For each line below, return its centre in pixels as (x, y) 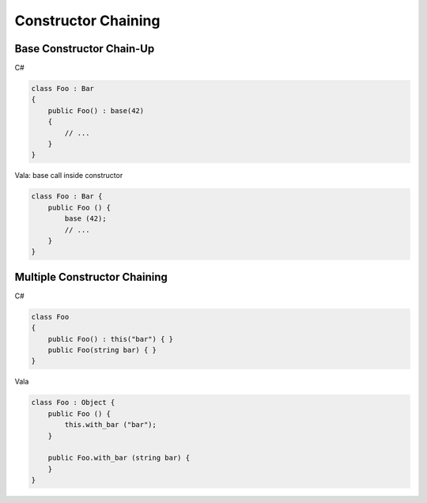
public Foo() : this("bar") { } (111, 339)
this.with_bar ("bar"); (111, 425)
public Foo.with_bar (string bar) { (119, 458)
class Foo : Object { (73, 403)
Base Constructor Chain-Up (85, 49)
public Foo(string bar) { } (102, 350)
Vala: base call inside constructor (69, 176)
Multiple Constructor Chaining (91, 277)
